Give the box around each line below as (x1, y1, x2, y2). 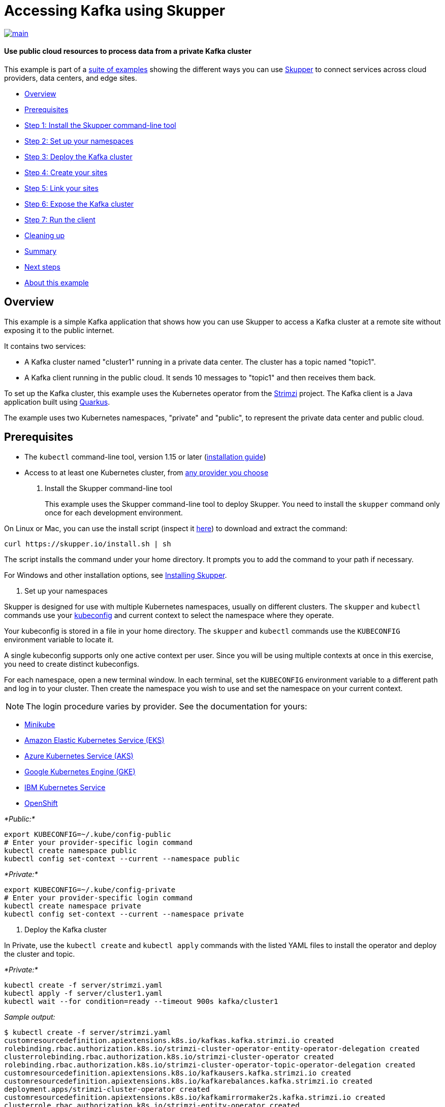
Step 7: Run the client (24, 215, 96, 224)
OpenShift (24, 798, 58, 807)
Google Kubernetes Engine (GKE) (24, 767, 136, 776)
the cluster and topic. (4, 949, 75, 958)
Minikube (24, 720, 55, 729)
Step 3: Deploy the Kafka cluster (24, 152, 133, 161)
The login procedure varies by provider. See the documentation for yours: (26, 701, 307, 711)
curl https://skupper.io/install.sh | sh (4, 539, 171, 548)
